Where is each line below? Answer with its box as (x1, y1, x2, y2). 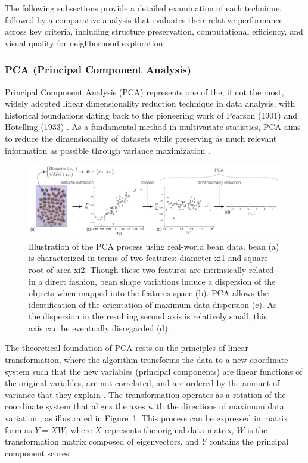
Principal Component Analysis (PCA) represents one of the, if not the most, (5, 85, 284, 98)
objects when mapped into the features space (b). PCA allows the (29, 287, 269, 299)
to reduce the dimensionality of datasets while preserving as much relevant (5, 132, 277, 144)
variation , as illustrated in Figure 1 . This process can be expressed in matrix (5, 412, 288, 424)
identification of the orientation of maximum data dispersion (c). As (29, 298, 277, 310)
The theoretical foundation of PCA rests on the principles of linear (5, 341, 248, 354)
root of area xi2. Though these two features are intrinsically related (29, 263, 274, 275)
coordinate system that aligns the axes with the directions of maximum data (5, 400, 284, 412)
